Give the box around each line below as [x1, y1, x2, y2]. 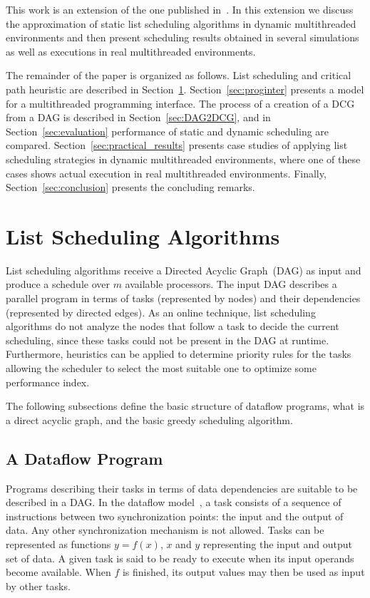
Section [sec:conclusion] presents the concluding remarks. [6, 180, 255, 195]
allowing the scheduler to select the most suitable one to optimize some [6, 361, 317, 375]
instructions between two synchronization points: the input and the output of [6, 508, 344, 523]
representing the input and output [202, 536, 352, 551]
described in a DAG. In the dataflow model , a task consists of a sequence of [6, 495, 341, 510]
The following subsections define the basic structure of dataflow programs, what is [6, 398, 365, 413]
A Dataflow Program [6, 447, 163, 469]
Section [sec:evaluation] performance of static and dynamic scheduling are [6, 123, 329, 138]
